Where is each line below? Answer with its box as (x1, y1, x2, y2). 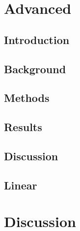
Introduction (4, 32, 70, 47)
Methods (4, 90, 50, 105)
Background (4, 61, 66, 76)
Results (4, 119, 42, 135)
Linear (4, 177, 37, 192)
